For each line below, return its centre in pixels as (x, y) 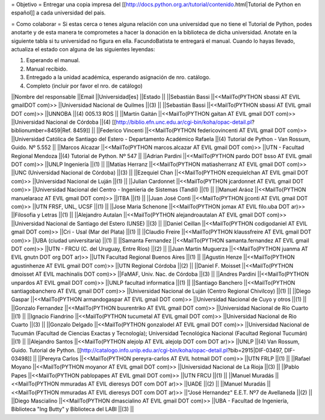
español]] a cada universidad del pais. (58, 13)
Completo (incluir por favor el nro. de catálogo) (84, 86)
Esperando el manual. (53, 60)
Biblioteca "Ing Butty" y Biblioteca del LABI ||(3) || (73, 409)
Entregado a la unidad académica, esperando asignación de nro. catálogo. (118, 77)
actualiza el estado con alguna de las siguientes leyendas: (83, 49)
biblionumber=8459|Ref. (42, 130)
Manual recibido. (47, 69)
